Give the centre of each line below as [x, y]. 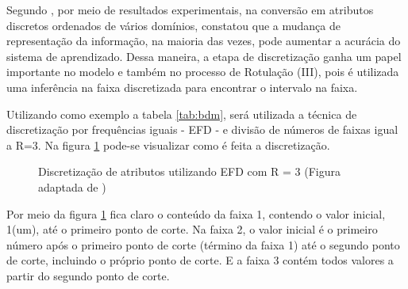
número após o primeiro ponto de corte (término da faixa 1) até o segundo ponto [203, 244]
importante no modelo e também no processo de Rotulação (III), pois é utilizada [203, 72]
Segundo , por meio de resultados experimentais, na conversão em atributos [190, 10]
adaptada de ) [72, 186]
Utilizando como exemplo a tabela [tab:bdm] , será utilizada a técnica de [182, 114]
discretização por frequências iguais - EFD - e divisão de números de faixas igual [202, 129]
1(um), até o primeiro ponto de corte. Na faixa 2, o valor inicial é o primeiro [192, 229]
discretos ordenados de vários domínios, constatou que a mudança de [173, 25]
